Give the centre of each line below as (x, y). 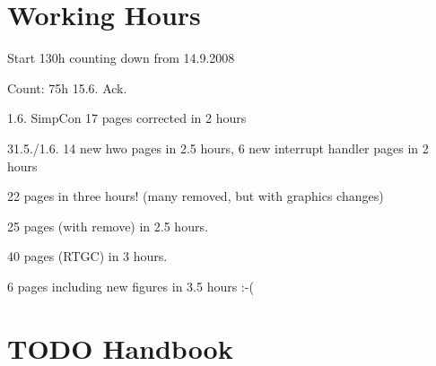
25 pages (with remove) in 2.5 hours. (108, 226)
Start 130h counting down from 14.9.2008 (121, 58)
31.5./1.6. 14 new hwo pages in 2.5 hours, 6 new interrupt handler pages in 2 (218, 148)
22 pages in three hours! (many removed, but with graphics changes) (196, 196)
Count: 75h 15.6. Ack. (67, 87)
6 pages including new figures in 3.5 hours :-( (131, 286)
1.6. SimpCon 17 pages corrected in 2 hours (127, 118)
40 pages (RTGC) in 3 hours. (87, 256)
